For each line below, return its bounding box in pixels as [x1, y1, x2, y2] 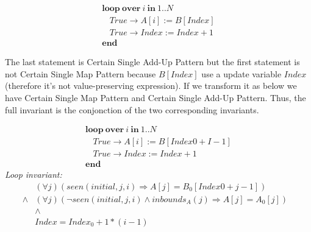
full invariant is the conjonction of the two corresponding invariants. [5, 103, 259, 116]
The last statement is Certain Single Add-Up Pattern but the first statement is [5, 55, 300, 68]
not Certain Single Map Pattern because [5, 67, 156, 80]
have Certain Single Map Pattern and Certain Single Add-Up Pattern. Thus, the [5, 91, 306, 104]
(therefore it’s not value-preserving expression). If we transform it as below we [5, 79, 297, 92]
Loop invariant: [5, 168, 62, 181]
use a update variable [201, 67, 282, 80]
